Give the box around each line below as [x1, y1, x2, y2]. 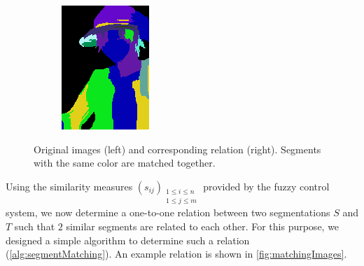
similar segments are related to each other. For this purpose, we [66, 219, 339, 233]
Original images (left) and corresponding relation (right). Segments [34, 141, 321, 156]
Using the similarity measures [6, 178, 133, 193]
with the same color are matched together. [34, 155, 216, 170]
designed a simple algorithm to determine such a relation [6, 232, 250, 247]
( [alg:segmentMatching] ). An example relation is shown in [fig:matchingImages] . [6, 246, 347, 261]
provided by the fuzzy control [203, 178, 330, 193]
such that [14, 219, 55, 233]
